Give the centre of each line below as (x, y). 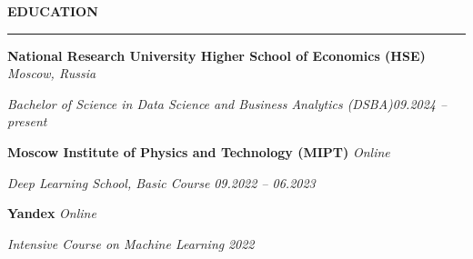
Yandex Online (52, 213)
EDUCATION (53, 11)
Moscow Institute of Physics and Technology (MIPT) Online (199, 151)
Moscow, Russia (52, 73)
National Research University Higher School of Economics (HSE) (216, 55)
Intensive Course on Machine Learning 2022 (131, 243)
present (27, 121)
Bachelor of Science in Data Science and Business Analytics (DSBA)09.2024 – (227, 103)
